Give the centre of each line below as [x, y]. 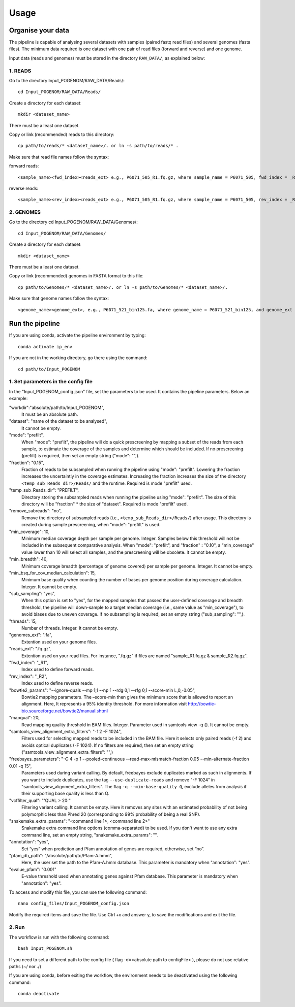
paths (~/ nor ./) [25, 966]
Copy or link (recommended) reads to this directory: [62, 134]
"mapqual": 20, [24, 718]
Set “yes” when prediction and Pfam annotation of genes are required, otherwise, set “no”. [113, 849]
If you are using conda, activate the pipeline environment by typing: [77, 336]
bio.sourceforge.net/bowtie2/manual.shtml [65, 711]
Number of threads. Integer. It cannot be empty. [70, 628]
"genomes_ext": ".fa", [31, 635]
